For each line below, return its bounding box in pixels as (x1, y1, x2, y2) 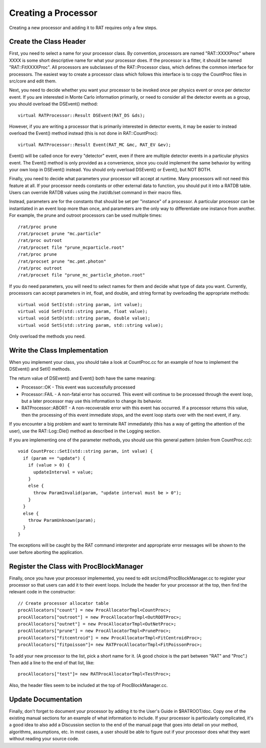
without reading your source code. (9, 736, 79, 742)
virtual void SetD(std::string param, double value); (18, 315, 150, 321)
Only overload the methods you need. (9, 333, 86, 339)
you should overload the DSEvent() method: (9, 101, 98, 107)
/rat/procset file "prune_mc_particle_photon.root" (18, 272, 145, 278)
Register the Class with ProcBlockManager (9, 562, 144, 570)
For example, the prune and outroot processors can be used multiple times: (9, 212, 162, 218)
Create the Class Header (9, 38, 86, 46)
